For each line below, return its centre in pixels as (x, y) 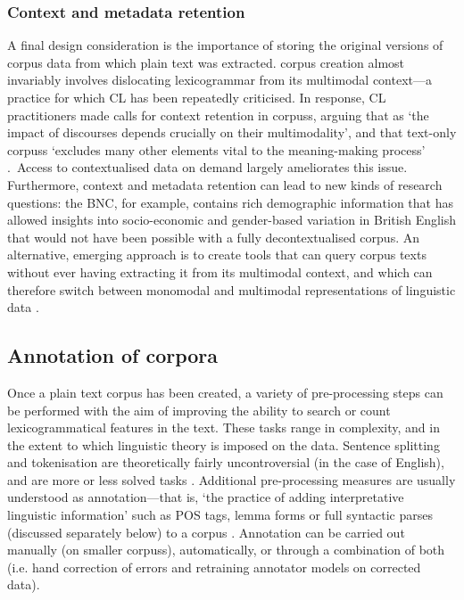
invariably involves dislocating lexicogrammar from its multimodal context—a (220, 80)
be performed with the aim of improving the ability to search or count (199, 410)
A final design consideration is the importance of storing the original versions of (225, 45)
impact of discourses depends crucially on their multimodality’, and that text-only (232, 132)
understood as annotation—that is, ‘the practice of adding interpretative (206, 497)
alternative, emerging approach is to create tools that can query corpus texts (217, 255)
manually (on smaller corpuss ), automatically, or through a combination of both (226, 550)
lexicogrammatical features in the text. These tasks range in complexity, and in (224, 427)
